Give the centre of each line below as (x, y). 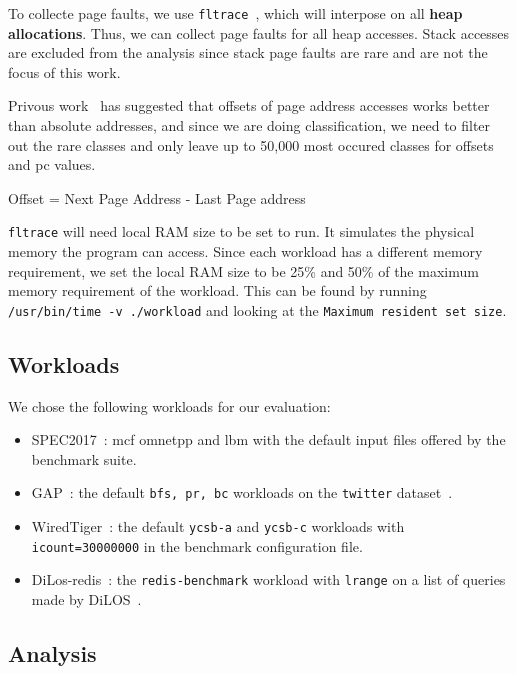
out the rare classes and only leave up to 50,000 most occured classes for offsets (251, 144)
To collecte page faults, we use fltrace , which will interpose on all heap (235, 13)
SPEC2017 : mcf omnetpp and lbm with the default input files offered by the (268, 439)
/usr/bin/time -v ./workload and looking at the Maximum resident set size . (257, 309)
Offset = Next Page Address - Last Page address (157, 197)
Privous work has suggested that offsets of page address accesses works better (249, 105)
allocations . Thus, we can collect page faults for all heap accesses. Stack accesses (259, 32)
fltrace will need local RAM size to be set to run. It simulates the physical (241, 231)
